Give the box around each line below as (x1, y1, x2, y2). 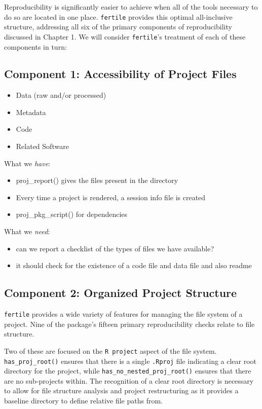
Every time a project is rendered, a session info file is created (16, 192, 206, 202)
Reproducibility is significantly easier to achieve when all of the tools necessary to (4, 2, 258, 12)
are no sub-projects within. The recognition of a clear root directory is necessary (4, 375, 254, 386)
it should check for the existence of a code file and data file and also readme (16, 260, 252, 271)
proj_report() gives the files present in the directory (16, 175, 178, 185)
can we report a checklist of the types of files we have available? (16, 243, 214, 253)
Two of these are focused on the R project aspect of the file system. (4, 345, 217, 356)
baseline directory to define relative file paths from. (4, 395, 163, 406)
